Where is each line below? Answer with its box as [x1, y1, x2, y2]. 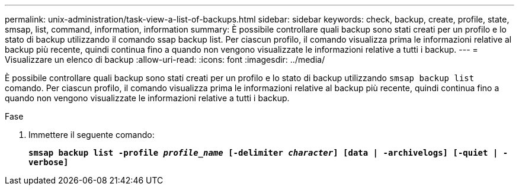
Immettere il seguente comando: [28, 130, 155, 140]
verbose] [28, 157, 69, 167]
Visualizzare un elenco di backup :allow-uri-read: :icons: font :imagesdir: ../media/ [5, 54, 325, 65]
